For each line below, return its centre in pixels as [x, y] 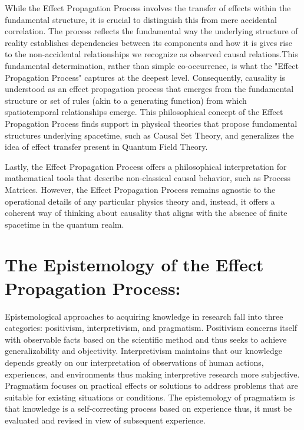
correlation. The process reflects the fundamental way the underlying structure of [151, 31]
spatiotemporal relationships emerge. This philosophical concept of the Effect [144, 112]
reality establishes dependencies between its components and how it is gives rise [148, 42]
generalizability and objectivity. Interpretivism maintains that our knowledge [143, 351]
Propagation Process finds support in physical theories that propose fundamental [151, 123]
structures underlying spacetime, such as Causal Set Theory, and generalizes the [149, 135]
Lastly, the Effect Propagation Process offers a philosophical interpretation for [146, 166]
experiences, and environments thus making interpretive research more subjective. [152, 374]
